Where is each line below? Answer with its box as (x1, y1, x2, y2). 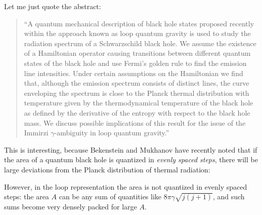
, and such (212, 191, 245, 202)
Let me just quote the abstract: (4, 1, 101, 11)
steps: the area (4, 191, 49, 202)
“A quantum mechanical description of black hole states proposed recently (24, 18, 254, 28)
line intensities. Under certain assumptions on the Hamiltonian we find (24, 67, 243, 78)
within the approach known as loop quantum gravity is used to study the (24, 28, 251, 39)
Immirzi (24, 127, 49, 138)
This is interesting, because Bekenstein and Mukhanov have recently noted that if (4, 144, 257, 155)
